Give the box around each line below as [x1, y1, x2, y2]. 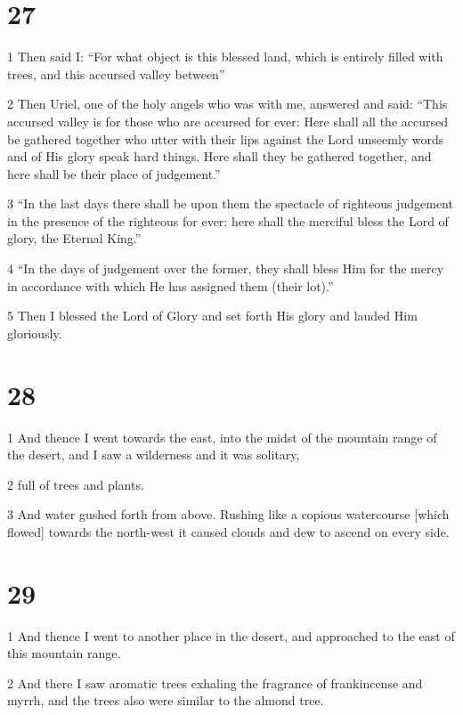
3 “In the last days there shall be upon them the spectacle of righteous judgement [7, 194, 453, 213]
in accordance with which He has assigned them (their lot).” [7, 276, 334, 295]
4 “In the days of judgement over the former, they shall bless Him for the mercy [7, 259, 444, 278]
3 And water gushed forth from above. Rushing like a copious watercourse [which [7, 505, 450, 524]
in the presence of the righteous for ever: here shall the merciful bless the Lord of [7, 211, 449, 230]
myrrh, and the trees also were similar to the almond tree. [7, 691, 324, 710]
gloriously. [7, 323, 62, 342]
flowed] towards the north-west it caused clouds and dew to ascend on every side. [7, 522, 450, 540]
